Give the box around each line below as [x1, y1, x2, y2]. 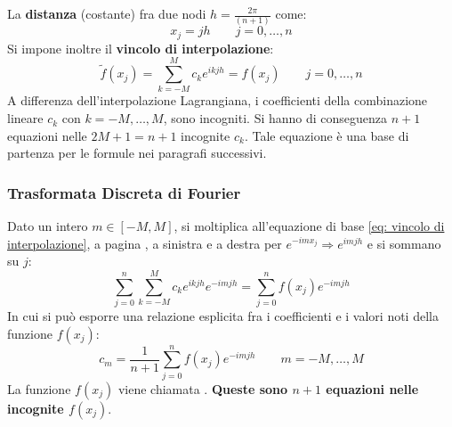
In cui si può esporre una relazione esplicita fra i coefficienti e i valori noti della [7, 306, 439, 324]
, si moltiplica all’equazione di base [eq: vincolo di [174, 217, 445, 235]
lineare [7, 109, 44, 127]
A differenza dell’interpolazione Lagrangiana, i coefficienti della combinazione [7, 91, 428, 110]
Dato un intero [7, 217, 88, 235]
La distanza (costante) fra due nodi [7, 4, 206, 22]
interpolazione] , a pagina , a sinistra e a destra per [7, 234, 282, 252]
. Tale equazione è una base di [244, 126, 409, 144]
